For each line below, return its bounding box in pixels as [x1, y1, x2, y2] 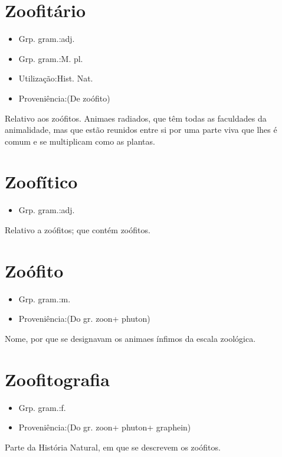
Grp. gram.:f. [18, 401, 66, 413]
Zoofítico [5, 169, 78, 194]
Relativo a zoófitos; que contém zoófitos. [5, 224, 150, 236]
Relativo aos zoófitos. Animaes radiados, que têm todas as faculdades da [5, 112, 267, 124]
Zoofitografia [5, 367, 110, 391]
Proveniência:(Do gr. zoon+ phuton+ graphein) [18, 421, 191, 433]
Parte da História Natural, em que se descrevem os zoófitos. [5, 440, 221, 453]
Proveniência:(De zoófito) [18, 92, 110, 104]
